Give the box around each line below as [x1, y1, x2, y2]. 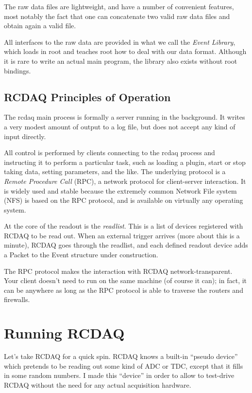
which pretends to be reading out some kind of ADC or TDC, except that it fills [4, 360, 243, 371]
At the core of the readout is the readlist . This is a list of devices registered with [4, 221, 243, 231]
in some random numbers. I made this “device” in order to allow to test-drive [4, 370, 235, 380]
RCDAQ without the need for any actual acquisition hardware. [4, 379, 191, 390]
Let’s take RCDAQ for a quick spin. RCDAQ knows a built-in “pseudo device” [4, 351, 238, 361]
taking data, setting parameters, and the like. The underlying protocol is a [4, 166, 226, 177]
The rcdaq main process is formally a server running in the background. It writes [4, 112, 245, 122]
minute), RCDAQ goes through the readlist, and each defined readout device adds [4, 240, 248, 250]
